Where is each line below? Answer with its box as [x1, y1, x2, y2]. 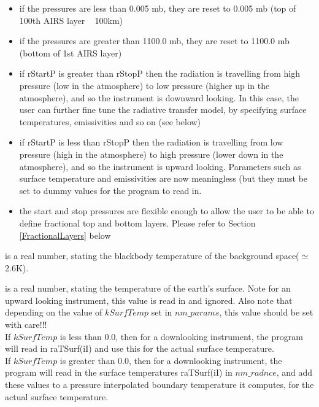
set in [151, 306, 172, 319]
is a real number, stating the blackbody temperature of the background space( [5, 249, 299, 262]
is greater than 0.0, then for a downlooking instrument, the [60, 354, 282, 366]
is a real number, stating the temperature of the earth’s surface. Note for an [5, 282, 291, 295]
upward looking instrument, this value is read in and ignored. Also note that [5, 293, 293, 306]
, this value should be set [219, 306, 313, 319]
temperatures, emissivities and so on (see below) [19, 115, 201, 128]
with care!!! [5, 318, 47, 331]
